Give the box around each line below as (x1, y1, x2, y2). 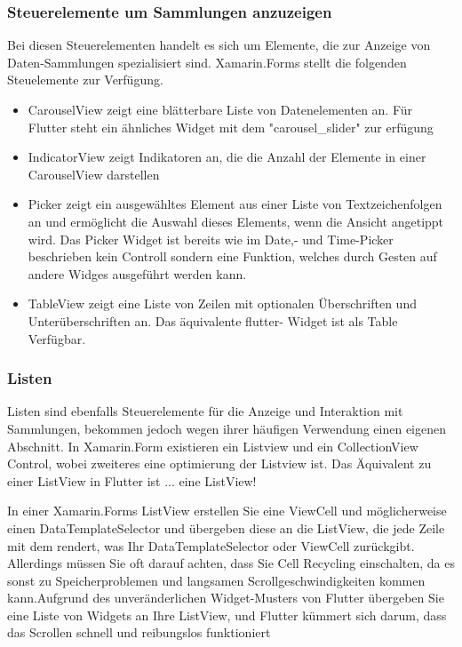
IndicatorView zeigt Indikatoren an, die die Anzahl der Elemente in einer (28, 148, 426, 166)
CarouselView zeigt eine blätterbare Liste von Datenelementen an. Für (28, 100, 413, 118)
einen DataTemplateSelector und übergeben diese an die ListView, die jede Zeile (7, 518, 445, 537)
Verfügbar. (28, 329, 86, 347)
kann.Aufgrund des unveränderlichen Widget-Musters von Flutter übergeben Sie (7, 588, 444, 607)
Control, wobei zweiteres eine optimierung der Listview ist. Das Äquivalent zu (7, 454, 432, 473)
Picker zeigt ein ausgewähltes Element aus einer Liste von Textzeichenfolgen (28, 195, 442, 213)
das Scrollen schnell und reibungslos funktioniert (7, 623, 271, 642)
